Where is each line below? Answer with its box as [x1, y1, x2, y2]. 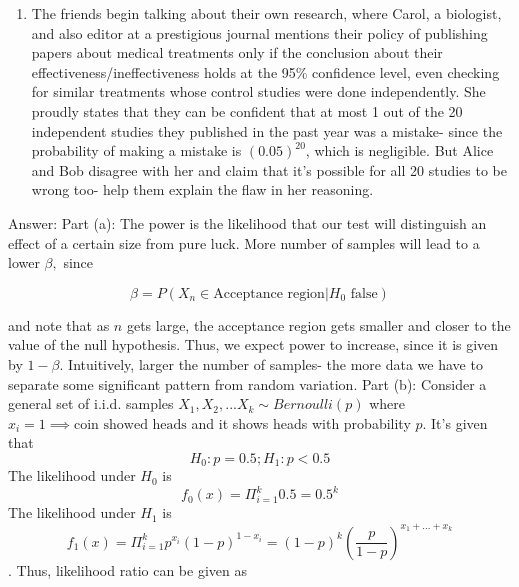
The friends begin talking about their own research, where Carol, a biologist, [31, 3, 502, 23]
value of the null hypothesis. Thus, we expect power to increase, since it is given [8, 334, 499, 355]
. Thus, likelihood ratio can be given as [8, 559, 247, 580]
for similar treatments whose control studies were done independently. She [31, 81, 486, 102]
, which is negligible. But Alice [305, 140, 494, 161]
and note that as [8, 314, 110, 335]
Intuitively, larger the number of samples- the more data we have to [68, 353, 483, 374]
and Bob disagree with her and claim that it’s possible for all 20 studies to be [31, 159, 508, 180]
